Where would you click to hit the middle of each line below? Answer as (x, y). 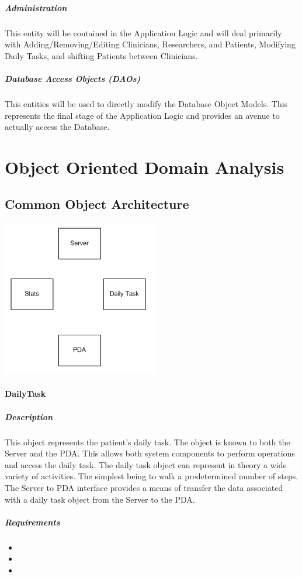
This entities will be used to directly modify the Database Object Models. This (146, 103)
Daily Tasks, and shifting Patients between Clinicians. (101, 55)
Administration (36, 7)
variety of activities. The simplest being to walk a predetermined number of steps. (152, 476)
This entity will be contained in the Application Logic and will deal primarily (143, 32)
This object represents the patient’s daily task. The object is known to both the (147, 442)
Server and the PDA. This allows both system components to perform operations (150, 453)
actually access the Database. (57, 127)
